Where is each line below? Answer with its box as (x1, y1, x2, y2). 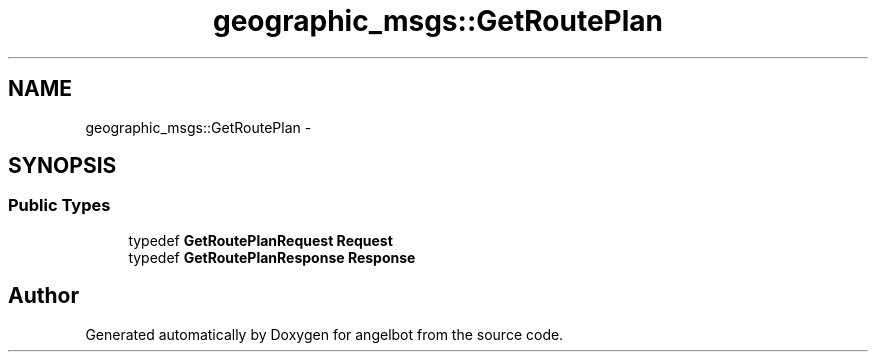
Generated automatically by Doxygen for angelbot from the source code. (85, 325, 564, 343)
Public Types (8, 195, 111, 216)
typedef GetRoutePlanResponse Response (128, 248, 416, 266)
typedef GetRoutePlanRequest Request (128, 231, 393, 249)
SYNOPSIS (8, 153, 117, 179)
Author (8, 283, 79, 309)
